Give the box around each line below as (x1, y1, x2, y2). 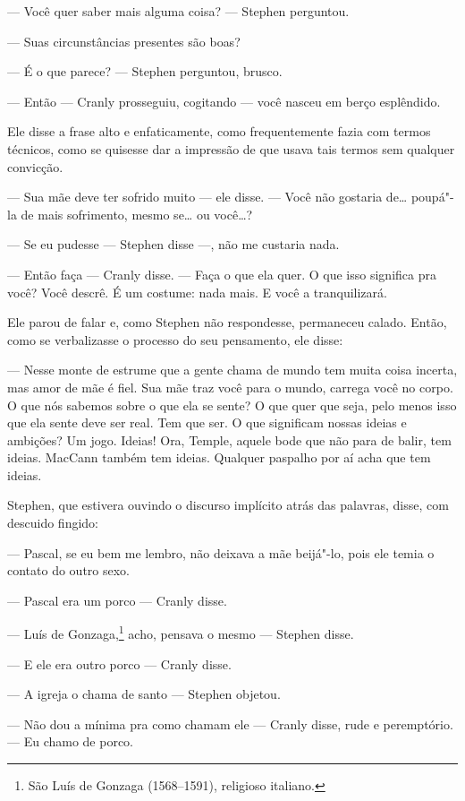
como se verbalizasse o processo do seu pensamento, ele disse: (7, 330, 343, 349)
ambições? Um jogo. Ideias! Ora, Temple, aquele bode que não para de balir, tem (7, 430, 452, 449)
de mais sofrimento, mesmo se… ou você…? (21, 204, 253, 223)
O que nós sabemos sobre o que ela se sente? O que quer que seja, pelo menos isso (7, 395, 457, 414)
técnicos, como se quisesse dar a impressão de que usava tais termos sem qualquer (7, 139, 455, 158)
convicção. (7, 157, 63, 176)
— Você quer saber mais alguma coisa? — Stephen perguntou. (7, 2, 350, 20)
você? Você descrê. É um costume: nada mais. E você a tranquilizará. (7, 282, 387, 301)
